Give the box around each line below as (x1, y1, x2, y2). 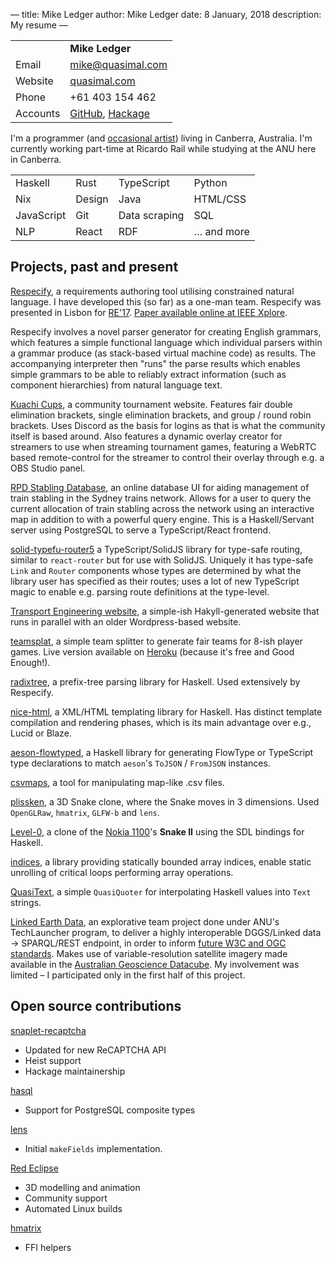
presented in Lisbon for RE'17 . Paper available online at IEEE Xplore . (10, 306, 288, 318)
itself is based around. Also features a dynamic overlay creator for (10, 430, 283, 442)
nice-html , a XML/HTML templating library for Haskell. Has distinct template (10, 705, 323, 718)
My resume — (10, 19, 68, 31)
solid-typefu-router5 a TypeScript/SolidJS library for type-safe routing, (10, 543, 303, 555)
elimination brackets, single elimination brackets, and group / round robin (10, 409, 312, 421)
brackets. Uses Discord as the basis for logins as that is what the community (10, 419, 326, 431)
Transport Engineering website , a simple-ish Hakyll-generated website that (10, 605, 320, 617)
